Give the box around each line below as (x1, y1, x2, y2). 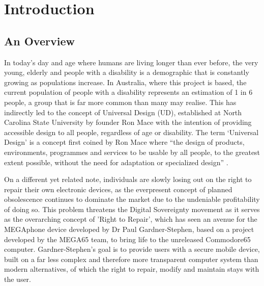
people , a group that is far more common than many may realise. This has (4, 96, 237, 107)
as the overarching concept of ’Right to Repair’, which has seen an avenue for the (4, 214, 257, 224)
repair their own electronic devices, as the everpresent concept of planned (4, 184, 232, 194)
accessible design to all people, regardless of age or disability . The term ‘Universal (4, 126, 259, 137)
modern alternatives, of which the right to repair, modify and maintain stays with (4, 264, 259, 274)
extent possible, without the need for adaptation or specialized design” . (4, 157, 228, 167)
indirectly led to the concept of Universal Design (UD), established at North (4, 107, 242, 117)
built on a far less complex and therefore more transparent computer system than (4, 253, 258, 264)
